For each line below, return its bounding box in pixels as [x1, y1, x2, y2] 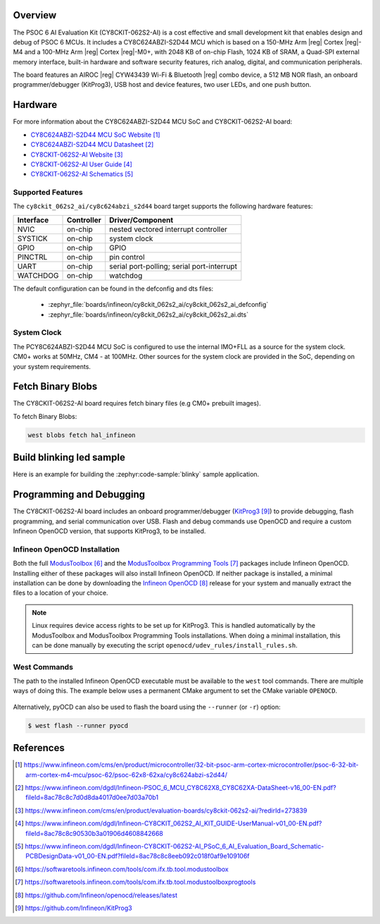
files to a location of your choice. [13, 589, 108, 597]
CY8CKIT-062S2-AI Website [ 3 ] [30, 150, 123, 159]
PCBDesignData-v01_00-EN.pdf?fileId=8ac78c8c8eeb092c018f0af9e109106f [25, 852, 250, 861]
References [13, 742, 65, 754]
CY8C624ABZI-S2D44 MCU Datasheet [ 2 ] [30, 140, 154, 149]
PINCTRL [17, 252, 48, 262]
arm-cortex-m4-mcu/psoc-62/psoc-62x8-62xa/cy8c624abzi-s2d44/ [25, 770, 228, 779]
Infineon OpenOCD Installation [13, 544, 120, 554]
